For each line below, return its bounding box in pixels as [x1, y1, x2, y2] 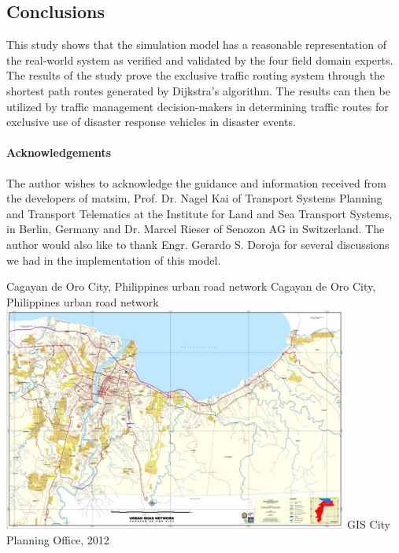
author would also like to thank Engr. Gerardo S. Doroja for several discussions [6, 236, 390, 252]
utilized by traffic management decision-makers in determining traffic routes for [6, 98, 389, 114]
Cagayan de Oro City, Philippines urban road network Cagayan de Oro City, [6, 278, 376, 295]
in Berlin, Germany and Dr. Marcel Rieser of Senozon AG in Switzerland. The [6, 221, 385, 237]
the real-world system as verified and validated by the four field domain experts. [6, 51, 393, 68]
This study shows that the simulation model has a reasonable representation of [6, 36, 386, 53]
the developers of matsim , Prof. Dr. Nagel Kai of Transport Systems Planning [6, 190, 382, 206]
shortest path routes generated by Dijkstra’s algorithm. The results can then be [6, 82, 390, 98]
